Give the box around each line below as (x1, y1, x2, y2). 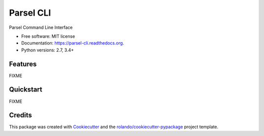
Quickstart (9, 86, 43, 94)
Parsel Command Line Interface (9, 24, 73, 30)
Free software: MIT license (21, 33, 75, 39)
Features (9, 60, 37, 68)
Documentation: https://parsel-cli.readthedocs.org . (21, 40, 124, 46)
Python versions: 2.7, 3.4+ (21, 47, 74, 53)
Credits (9, 111, 32, 119)
